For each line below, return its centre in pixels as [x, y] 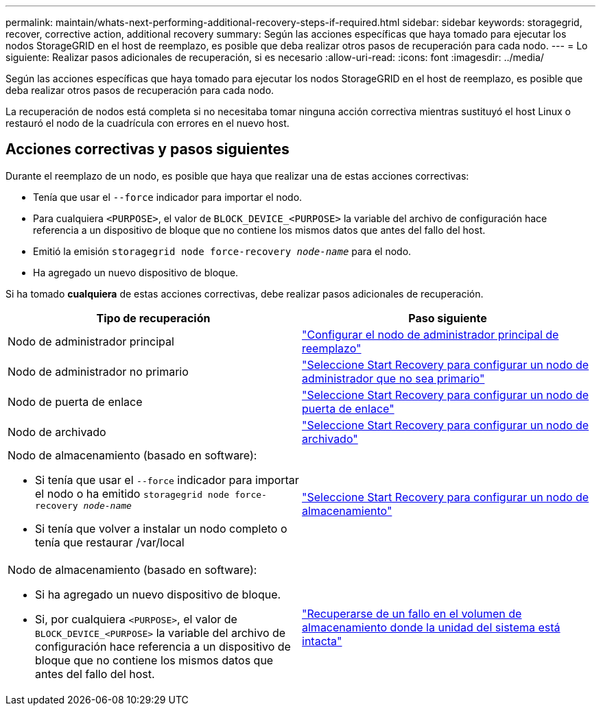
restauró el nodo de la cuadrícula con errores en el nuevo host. [148, 123]
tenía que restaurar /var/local [110, 542]
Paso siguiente [448, 318]
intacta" [322, 641]
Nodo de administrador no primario [98, 371]
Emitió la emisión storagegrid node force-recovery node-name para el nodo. [222, 251]
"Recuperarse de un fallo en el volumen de [412, 613]
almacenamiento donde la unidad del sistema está [431, 627]
